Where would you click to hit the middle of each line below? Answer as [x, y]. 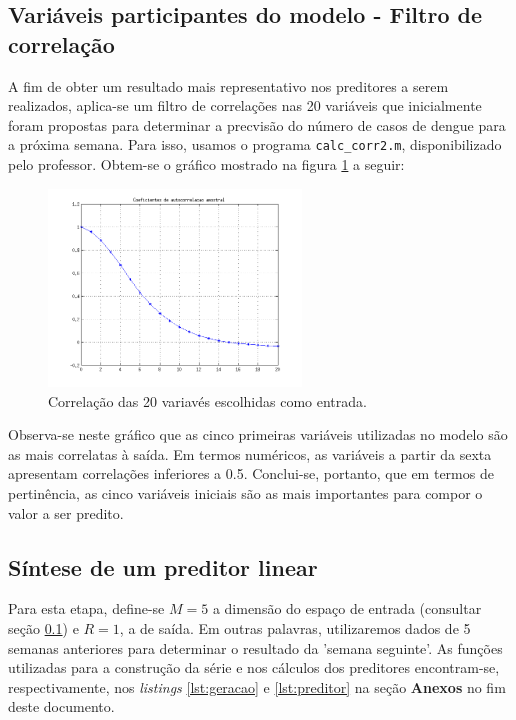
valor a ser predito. [66, 512]
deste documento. [61, 706]
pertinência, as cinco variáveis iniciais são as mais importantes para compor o [245, 493]
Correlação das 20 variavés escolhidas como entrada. [207, 400]
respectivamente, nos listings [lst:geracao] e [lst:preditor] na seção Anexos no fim [257, 686]
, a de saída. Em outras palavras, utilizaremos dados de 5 [295, 628]
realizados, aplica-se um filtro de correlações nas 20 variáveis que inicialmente [245, 105]
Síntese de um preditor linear [163, 566]
